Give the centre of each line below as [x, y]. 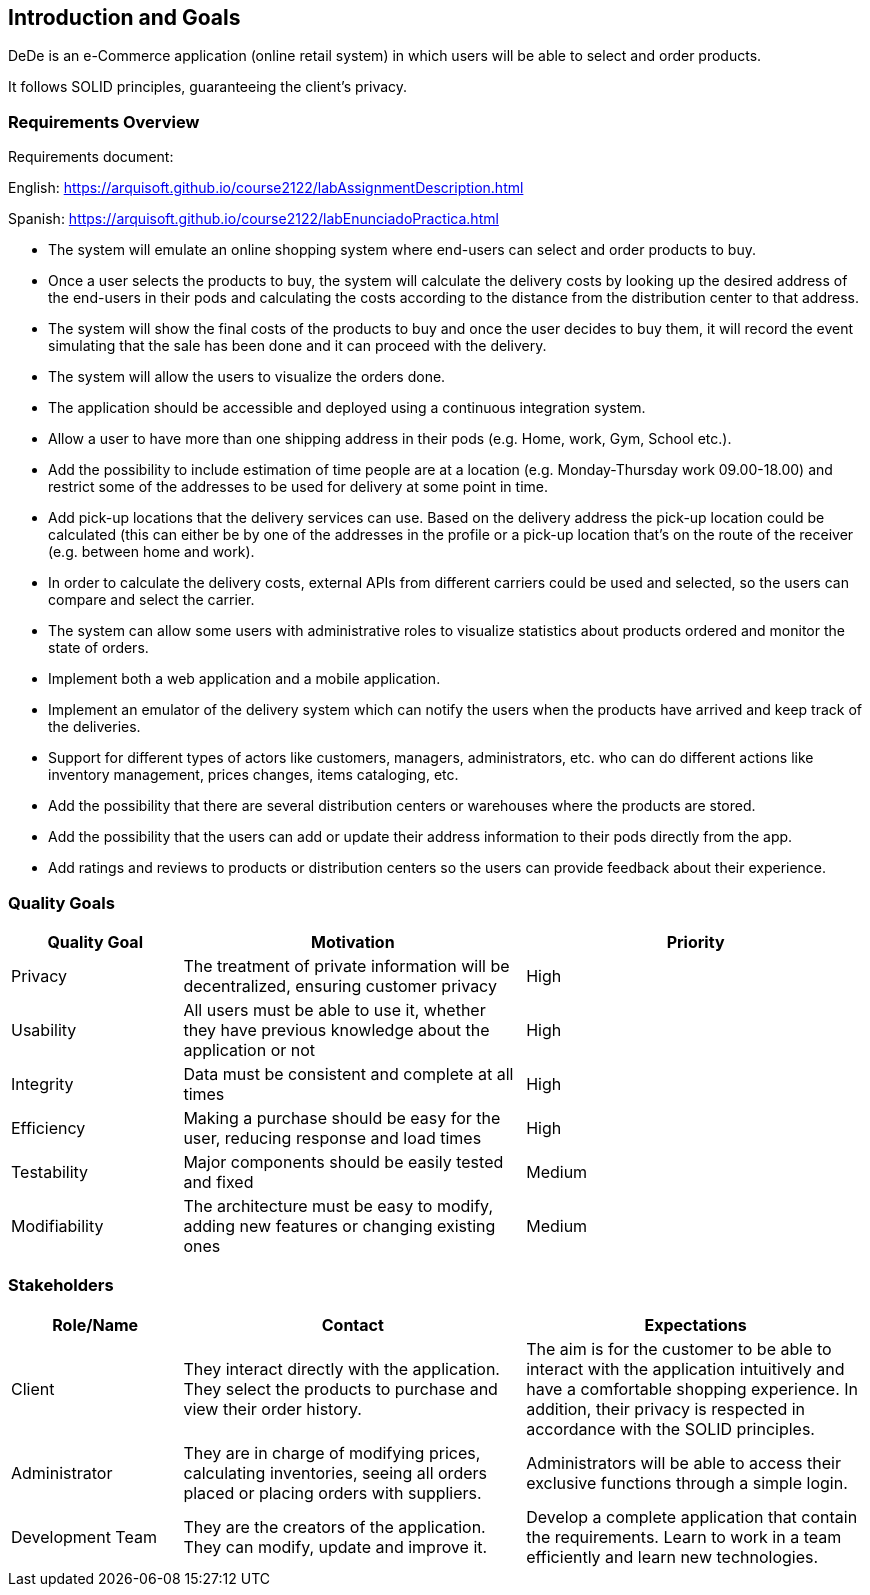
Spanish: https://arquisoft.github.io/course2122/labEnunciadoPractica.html [253, 219]
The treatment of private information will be [346, 965]
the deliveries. [94, 727]
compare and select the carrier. [151, 600]
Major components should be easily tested [343, 1161]
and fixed [218, 1181]
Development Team [84, 1536]
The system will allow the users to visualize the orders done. [247, 377]
